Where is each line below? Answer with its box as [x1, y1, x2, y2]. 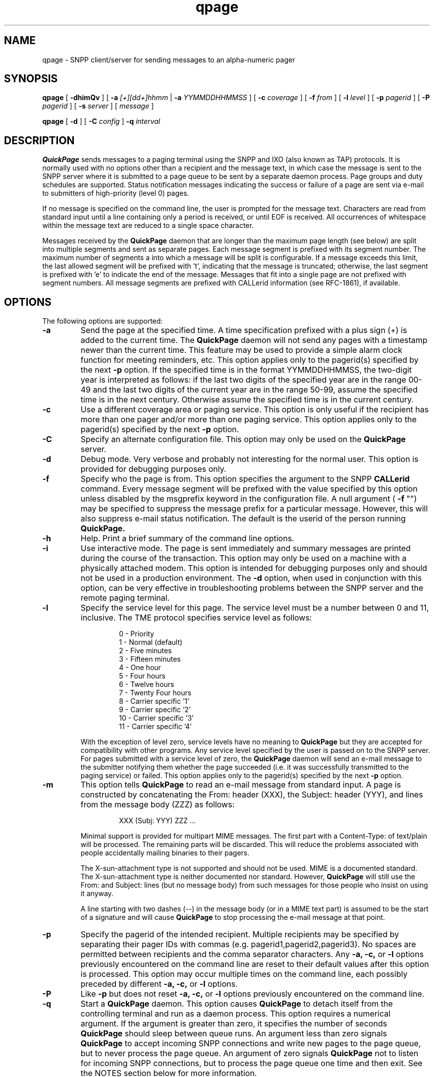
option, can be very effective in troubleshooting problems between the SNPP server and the [80, 583, 424, 593]
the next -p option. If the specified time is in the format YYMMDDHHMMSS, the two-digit [80, 365, 412, 375]
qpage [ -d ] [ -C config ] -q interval [42, 117, 161, 126]
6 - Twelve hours [119, 680, 174, 689]
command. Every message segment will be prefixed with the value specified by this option [80, 484, 418, 494]
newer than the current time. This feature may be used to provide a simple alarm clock [80, 345, 403, 355]
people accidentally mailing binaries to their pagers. [80, 849, 250, 857]
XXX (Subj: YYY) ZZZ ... [119, 816, 196, 825]
